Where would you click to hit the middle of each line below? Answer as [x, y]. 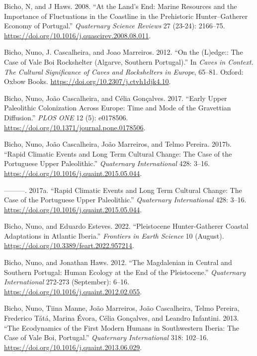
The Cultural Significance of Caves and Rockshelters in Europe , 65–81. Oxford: [124, 71]
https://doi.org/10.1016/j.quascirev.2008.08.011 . [78, 35]
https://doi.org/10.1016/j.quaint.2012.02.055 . [73, 291]
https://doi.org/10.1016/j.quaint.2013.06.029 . [73, 347]
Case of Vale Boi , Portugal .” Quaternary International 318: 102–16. [106, 337]
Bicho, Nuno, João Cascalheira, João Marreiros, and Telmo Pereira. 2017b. [118, 144]
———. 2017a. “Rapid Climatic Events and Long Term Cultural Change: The [123, 190]
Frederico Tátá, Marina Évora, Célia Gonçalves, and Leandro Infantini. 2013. [122, 318]
